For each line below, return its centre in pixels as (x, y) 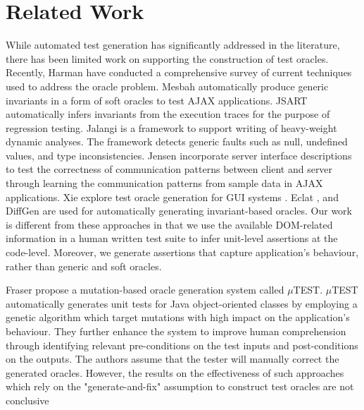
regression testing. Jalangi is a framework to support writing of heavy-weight (171, 127)
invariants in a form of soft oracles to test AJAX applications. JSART (157, 100)
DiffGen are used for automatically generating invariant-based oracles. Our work (179, 211)
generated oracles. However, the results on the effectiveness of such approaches (175, 372)
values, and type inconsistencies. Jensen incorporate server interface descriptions (179, 155)
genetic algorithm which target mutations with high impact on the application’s (178, 317)
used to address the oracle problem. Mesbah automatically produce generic (167, 86)
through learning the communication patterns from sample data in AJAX (164, 183)
